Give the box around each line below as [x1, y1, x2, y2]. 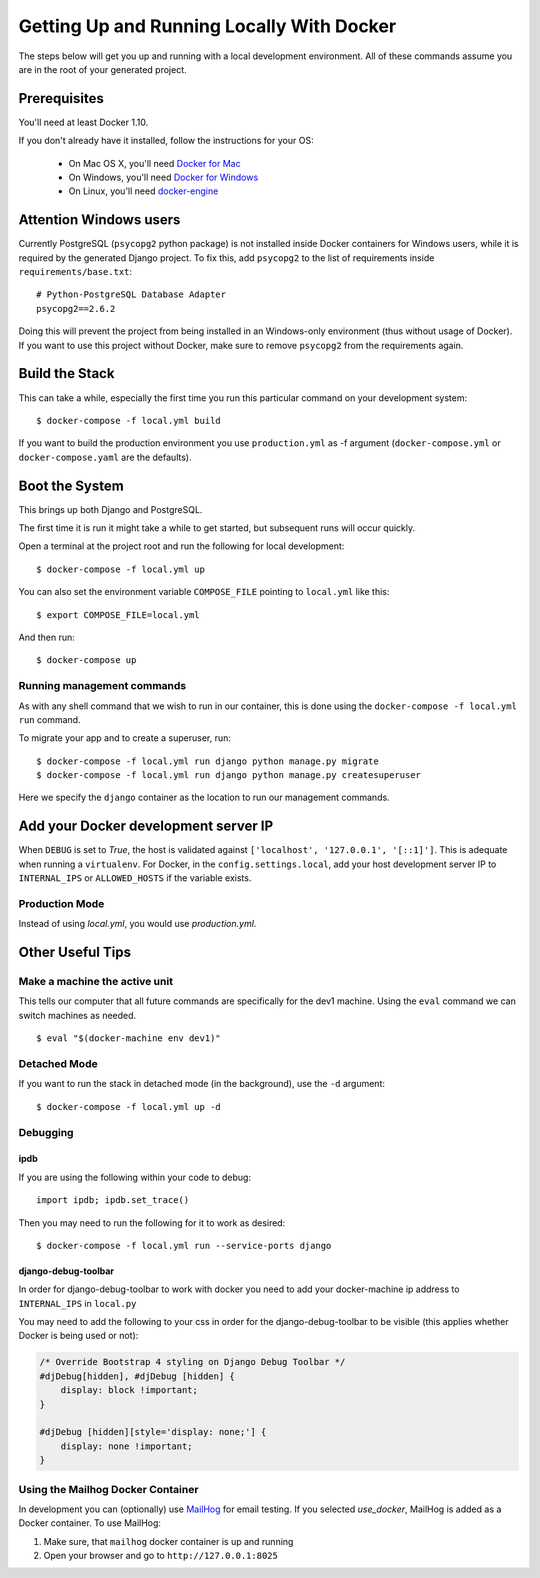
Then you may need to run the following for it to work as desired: [18, 1216, 286, 1229]
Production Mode [18, 896, 105, 910]
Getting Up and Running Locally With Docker [18, 15, 397, 37]
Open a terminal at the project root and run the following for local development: [18, 540, 345, 552]
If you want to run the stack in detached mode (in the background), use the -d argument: [18, 1078, 385, 1090]
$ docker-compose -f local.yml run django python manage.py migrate [36, 755, 379, 767]
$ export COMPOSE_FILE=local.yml [36, 609, 200, 620]
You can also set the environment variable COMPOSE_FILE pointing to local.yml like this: [18, 586, 390, 598]
